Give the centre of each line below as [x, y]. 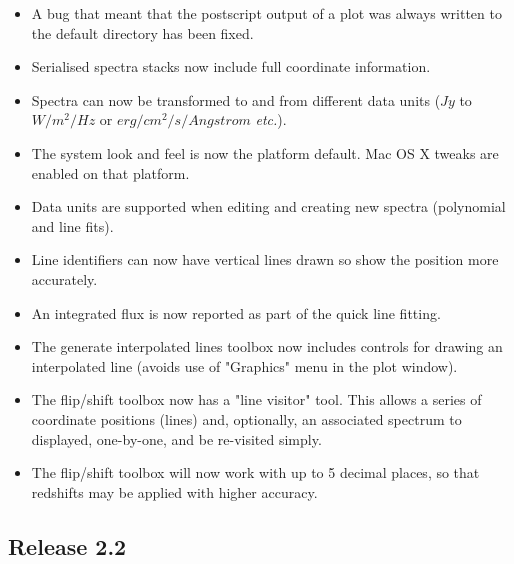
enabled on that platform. [110, 172]
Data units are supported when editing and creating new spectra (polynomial [268, 206]
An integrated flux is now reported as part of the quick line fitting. [236, 312]
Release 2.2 [67, 545]
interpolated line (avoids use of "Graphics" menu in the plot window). [244, 365]
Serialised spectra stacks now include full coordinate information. [231, 66]
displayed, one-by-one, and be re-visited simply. [176, 438]
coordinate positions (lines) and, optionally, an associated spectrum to [246, 418]
